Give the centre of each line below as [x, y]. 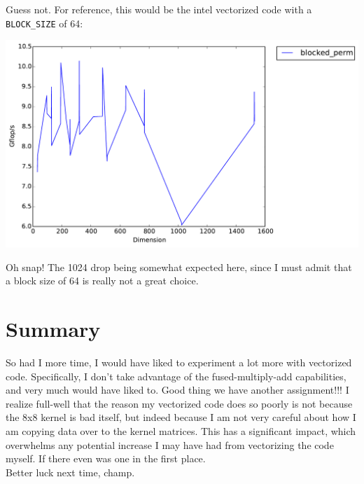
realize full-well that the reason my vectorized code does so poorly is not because [179, 403]
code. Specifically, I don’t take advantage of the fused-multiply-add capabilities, [176, 376]
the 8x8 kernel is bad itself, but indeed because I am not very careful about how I [181, 417]
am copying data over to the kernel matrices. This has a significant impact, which [181, 430]
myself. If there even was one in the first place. [106, 458]
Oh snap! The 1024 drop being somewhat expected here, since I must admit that [179, 267]
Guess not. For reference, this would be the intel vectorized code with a [159, 9]
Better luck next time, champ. [70, 472]
